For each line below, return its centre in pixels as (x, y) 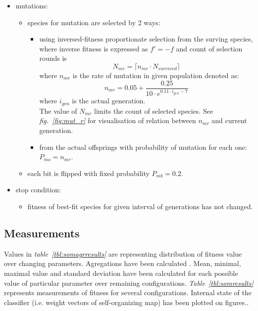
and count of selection (209, 48)
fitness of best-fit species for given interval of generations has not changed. (140, 206)
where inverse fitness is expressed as (94, 48)
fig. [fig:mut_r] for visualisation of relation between (118, 120)
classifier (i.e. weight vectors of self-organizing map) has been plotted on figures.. (127, 302)
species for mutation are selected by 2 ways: (94, 22)
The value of (58, 111)
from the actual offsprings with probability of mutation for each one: (143, 147)
